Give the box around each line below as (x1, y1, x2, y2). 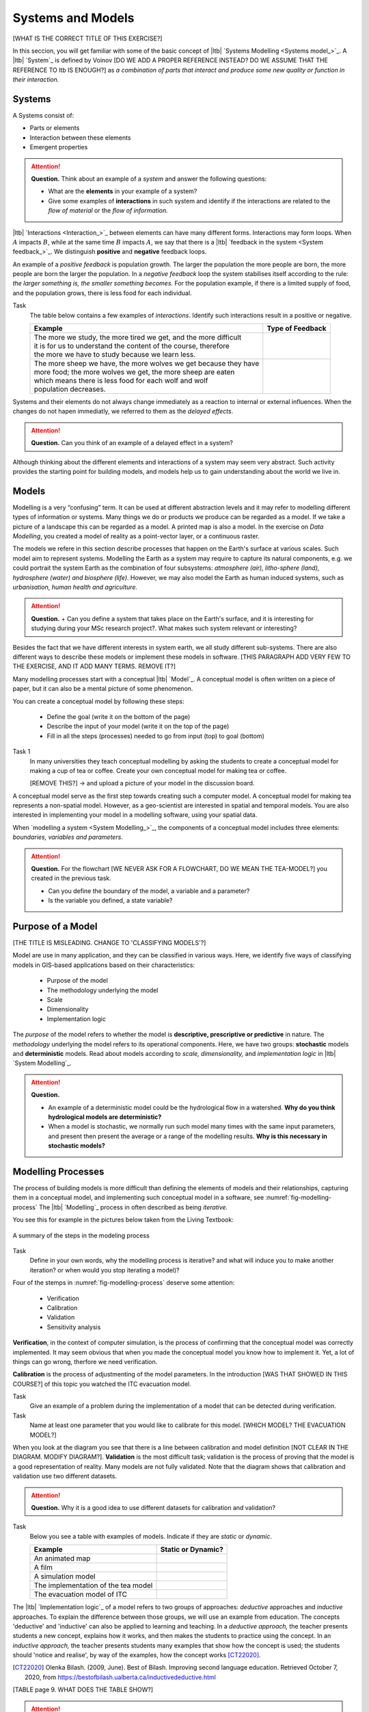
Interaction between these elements (29, 134, 131, 142)
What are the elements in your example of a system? (48, 187, 197, 195)
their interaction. (12, 75, 59, 84)
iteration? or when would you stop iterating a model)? (29, 1266, 180, 1274)
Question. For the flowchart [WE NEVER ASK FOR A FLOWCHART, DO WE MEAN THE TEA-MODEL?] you (31, 865, 328, 873)
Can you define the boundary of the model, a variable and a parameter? (48, 887, 250, 895)
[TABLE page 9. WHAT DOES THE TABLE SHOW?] (12, 1685, 154, 1694)
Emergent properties (29, 143, 88, 151)
